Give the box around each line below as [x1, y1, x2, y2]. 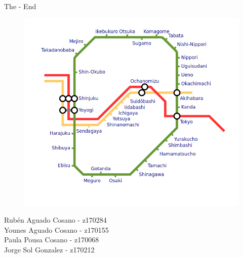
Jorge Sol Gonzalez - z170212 [4, 244, 95, 255]
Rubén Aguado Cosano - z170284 [4, 215, 107, 225]
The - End [4, 1, 36, 11]
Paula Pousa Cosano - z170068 [4, 234, 99, 245]
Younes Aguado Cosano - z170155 [4, 224, 109, 235]
